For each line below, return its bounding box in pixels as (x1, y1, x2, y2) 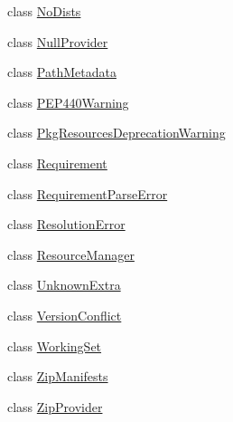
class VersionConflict (7, 305, 122, 324)
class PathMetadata (7, 62, 116, 82)
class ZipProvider (7, 397, 103, 416)
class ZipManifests (7, 367, 108, 386)
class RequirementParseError (7, 184, 168, 203)
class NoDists (7, 2, 81, 20)
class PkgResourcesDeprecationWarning (7, 123, 226, 142)
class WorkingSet (7, 336, 102, 355)
